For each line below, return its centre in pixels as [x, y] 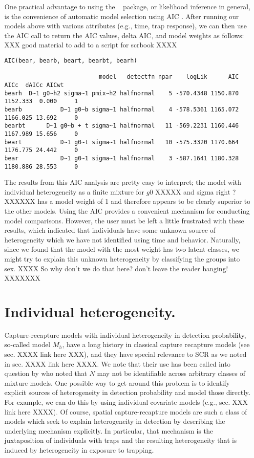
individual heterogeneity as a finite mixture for [74, 191]
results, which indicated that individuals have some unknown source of [110, 230]
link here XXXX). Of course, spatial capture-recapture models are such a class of [126, 411]
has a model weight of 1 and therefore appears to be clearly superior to [144, 201]
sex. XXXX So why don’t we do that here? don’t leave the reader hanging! [116, 268]
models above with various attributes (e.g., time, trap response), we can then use [126, 26]
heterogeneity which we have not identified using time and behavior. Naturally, [123, 239]
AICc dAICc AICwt [34, 85]
